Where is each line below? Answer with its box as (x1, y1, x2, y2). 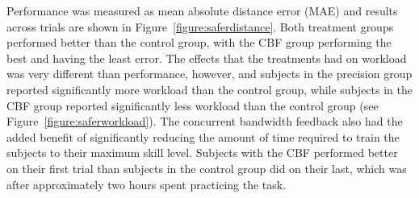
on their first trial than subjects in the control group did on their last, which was (6, 159, 407, 176)
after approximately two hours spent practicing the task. (6, 175, 287, 192)
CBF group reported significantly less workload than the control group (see (6, 97, 379, 113)
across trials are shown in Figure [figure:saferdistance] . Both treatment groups (6, 18, 394, 35)
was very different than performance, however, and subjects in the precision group (6, 65, 413, 82)
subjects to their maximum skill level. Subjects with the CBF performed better (6, 144, 398, 161)
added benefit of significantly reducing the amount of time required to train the (6, 128, 400, 145)
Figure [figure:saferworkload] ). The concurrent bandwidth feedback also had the (6, 113, 403, 130)
